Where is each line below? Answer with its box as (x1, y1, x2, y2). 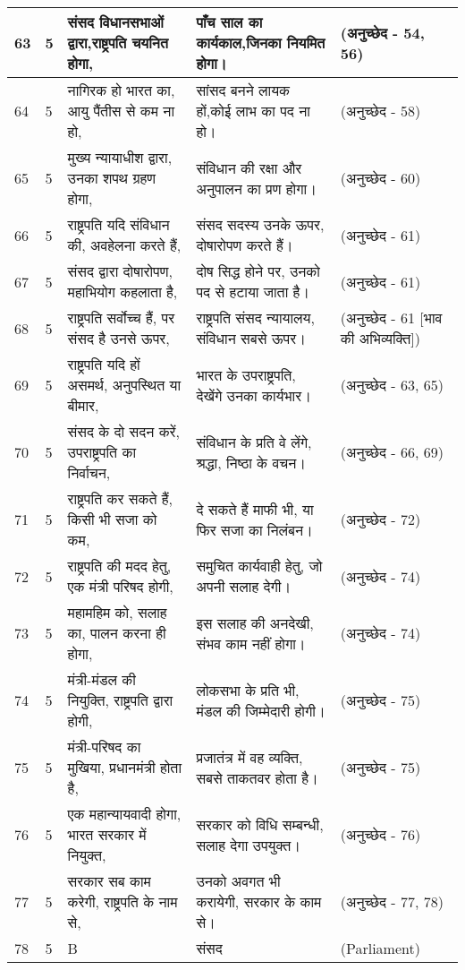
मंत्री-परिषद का (67, 736, 141, 757)
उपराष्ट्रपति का (67, 442, 137, 462)
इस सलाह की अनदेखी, (196, 612, 314, 633)
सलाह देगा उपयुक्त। (196, 834, 301, 855)
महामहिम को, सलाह (67, 602, 167, 622)
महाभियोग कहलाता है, (67, 281, 178, 302)
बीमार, (67, 395, 99, 416)
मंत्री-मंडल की (67, 669, 136, 690)
